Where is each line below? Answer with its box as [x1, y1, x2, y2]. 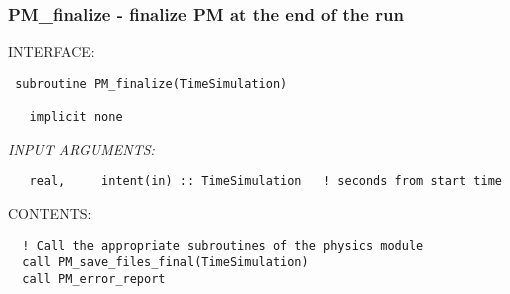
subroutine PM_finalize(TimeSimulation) [15, 76, 288, 91]
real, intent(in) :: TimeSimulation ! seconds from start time [29, 174, 502, 189]
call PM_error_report [22, 271, 166, 286]
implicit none [29, 110, 123, 125]
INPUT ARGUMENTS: [8, 138, 155, 159]
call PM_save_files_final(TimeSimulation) [22, 255, 309, 270]
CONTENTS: [8, 203, 92, 224]
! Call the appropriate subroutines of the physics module [22, 238, 424, 253]
